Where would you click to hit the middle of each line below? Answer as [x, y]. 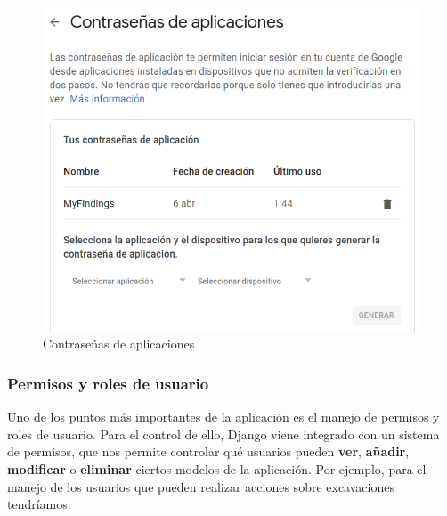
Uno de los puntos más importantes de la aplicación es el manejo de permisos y [223, 417]
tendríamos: [39, 504]
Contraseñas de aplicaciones [119, 344]
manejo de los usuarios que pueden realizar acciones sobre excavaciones [201, 486]
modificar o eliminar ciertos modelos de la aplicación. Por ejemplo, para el [217, 468]
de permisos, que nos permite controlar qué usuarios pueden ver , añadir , [208, 451]
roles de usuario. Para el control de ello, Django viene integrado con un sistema [223, 434]
